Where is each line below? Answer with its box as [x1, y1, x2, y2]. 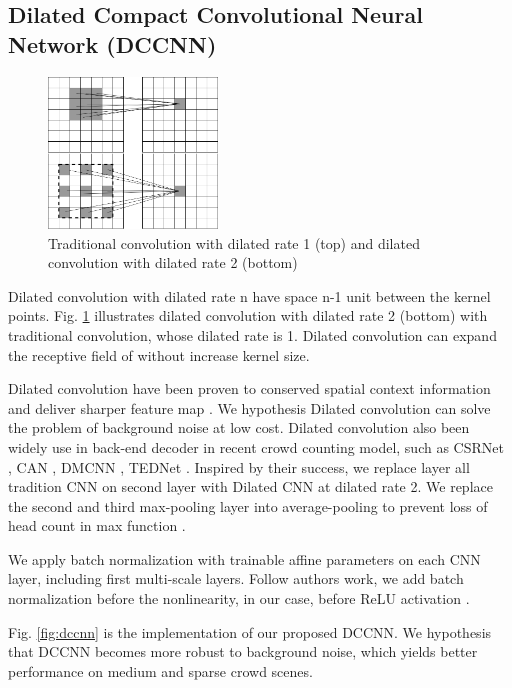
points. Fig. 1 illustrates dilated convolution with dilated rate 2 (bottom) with [8, 305, 488, 326]
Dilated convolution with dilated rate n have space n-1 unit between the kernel [8, 285, 491, 306]
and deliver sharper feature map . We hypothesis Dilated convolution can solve [8, 397, 491, 418]
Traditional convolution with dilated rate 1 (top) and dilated [48, 232, 420, 253]
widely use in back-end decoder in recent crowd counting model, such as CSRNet [8, 436, 504, 457]
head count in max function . [8, 515, 186, 536]
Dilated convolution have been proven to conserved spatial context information [8, 378, 491, 399]
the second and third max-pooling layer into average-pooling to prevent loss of [8, 495, 488, 516]
